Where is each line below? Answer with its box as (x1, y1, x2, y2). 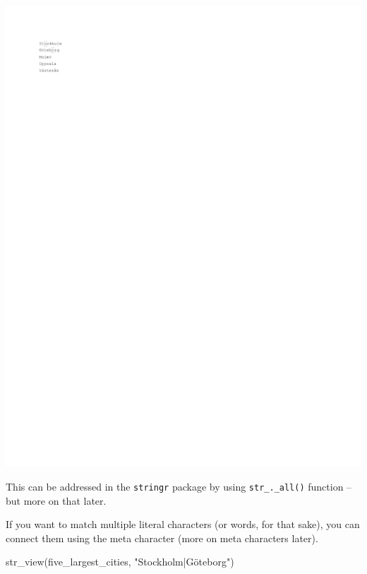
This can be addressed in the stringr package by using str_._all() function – (6, 479, 352, 494)
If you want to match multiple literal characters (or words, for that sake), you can (6, 517, 360, 532)
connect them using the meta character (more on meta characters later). (6, 530, 318, 545)
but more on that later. (6, 493, 107, 508)
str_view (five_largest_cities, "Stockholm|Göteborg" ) (6, 554, 234, 569)
